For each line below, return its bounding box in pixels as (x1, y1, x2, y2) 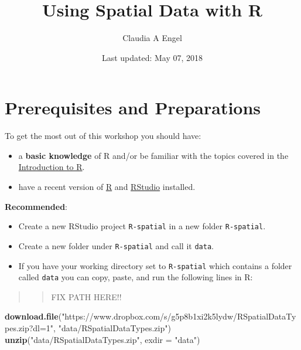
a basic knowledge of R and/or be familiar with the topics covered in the (18, 149, 289, 161)
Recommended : (5, 200, 67, 212)
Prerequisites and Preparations (5, 96, 261, 120)
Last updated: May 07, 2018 (101, 51, 203, 63)
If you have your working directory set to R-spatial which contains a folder (18, 259, 292, 271)
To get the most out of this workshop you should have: (5, 130, 201, 142)
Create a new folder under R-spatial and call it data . (18, 239, 214, 252)
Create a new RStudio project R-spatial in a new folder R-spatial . (18, 220, 266, 232)
